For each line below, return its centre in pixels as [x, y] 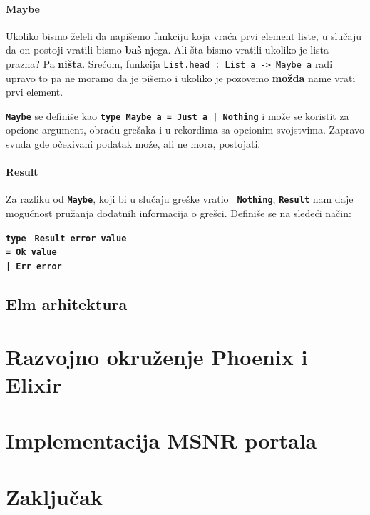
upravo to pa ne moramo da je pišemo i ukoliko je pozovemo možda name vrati [181, 77]
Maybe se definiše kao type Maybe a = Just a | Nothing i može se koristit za [178, 115]
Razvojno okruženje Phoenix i [157, 356]
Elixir [34, 384]
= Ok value [31, 252]
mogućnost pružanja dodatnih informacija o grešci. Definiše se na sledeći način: [179, 213]
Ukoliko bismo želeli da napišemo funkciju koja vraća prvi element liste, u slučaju [184, 35]
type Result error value [66, 238]
